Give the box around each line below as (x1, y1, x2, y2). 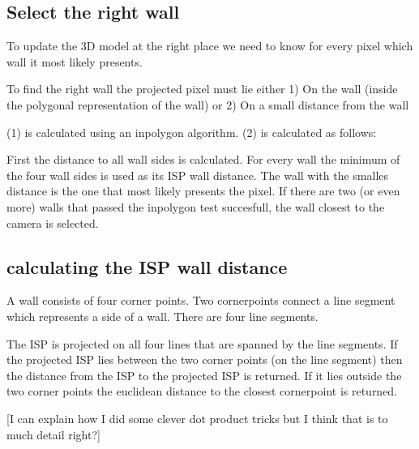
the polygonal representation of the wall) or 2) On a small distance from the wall (6, 96, 409, 113)
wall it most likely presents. (6, 53, 143, 70)
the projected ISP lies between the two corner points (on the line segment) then (6, 351, 403, 368)
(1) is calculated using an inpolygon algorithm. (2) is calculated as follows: (6, 123, 377, 140)
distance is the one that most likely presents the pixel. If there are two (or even (6, 182, 400, 199)
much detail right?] (6, 425, 100, 443)
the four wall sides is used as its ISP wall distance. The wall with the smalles (6, 166, 389, 183)
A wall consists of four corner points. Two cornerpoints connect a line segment (6, 292, 395, 309)
